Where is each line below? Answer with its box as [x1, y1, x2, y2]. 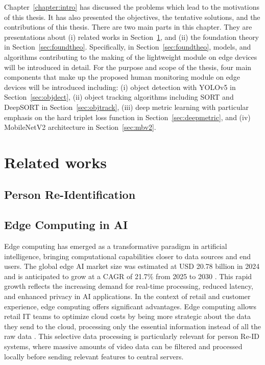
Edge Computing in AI [4, 217, 128, 233]
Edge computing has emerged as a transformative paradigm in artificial [4, 241, 227, 252]
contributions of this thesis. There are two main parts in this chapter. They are [4, 21, 252, 32]
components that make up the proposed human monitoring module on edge [4, 72, 240, 82]
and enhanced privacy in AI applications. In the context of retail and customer [4, 291, 251, 302]
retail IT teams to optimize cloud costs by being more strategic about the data [4, 311, 251, 322]
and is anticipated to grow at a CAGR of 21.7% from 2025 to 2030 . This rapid [4, 270, 252, 281]
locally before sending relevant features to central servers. [4, 351, 184, 361]
